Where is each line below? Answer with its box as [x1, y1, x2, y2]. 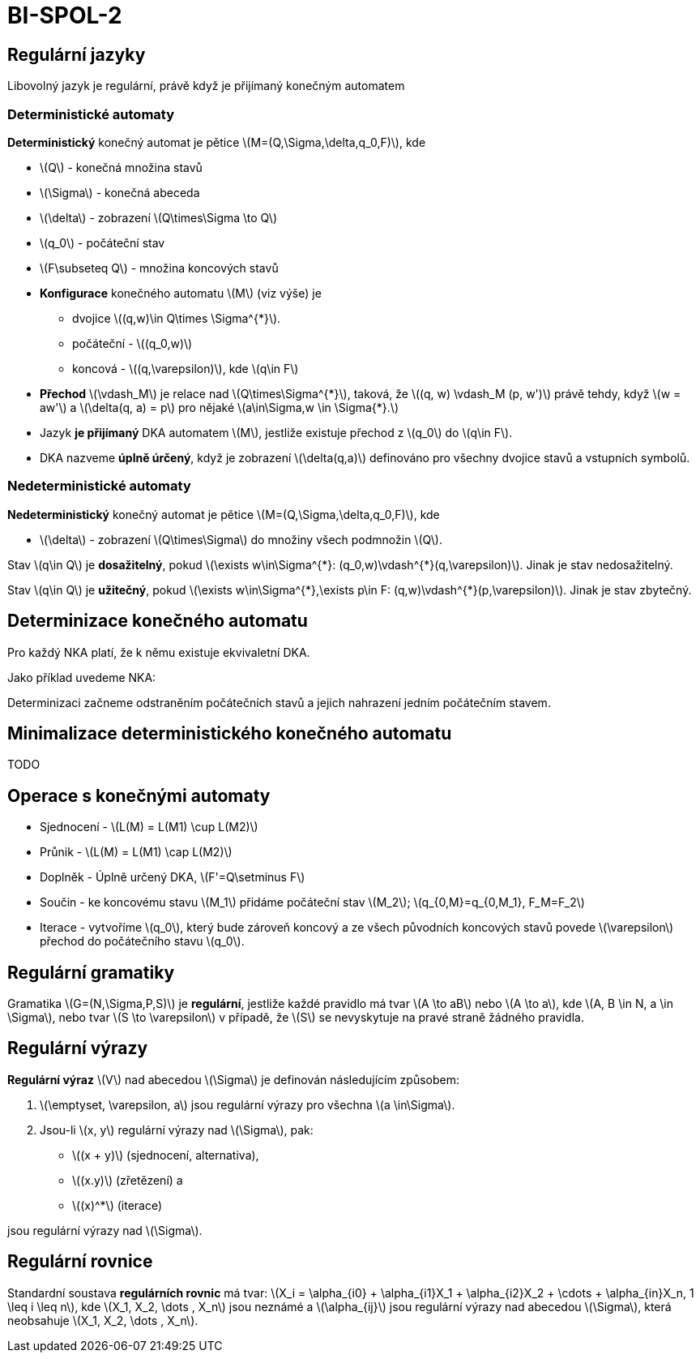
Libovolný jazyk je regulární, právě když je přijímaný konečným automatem [7, 79, 405, 93]
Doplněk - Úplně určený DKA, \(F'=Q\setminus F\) [40, 870, 305, 885]
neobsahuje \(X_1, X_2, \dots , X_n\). [7, 1313, 198, 1327]
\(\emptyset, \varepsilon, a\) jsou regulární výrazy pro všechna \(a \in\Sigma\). [40, 1097, 455, 1112]
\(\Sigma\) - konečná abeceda [40, 185, 200, 199]
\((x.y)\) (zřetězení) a [72, 1173, 183, 1187]
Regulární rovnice [7, 1251, 153, 1272]
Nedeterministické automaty [7, 478, 191, 495]
